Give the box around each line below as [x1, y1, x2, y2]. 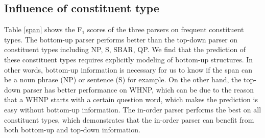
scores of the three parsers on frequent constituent [87, 24, 244, 35]
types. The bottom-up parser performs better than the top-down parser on [4, 34, 238, 44]
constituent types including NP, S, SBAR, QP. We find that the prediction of [4, 44, 246, 55]
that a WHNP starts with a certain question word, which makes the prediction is [4, 94, 258, 105]
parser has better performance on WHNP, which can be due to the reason [22, 84, 254, 95]
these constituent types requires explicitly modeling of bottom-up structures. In [4, 54, 253, 64]
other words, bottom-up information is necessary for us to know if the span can [4, 64, 252, 75]
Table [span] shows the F [4, 24, 82, 35]
